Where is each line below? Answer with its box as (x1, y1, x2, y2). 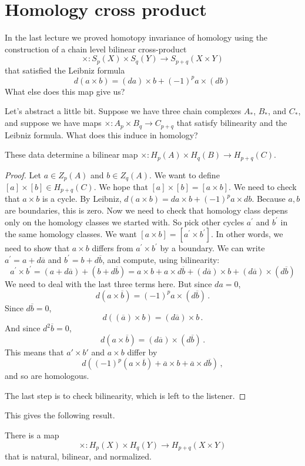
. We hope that (93, 181, 148, 192)
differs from (92, 242, 133, 254)
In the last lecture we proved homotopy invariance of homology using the (5, 31, 268, 44)
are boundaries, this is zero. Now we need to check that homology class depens (5, 204, 288, 217)
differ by (127, 345, 157, 358)
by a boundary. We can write (160, 242, 265, 254)
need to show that (5, 242, 70, 254)
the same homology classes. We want (5, 228, 137, 240)
